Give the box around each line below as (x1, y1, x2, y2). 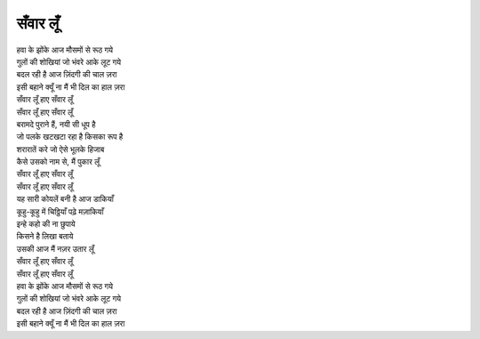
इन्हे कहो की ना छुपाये (16, 219, 76, 230)
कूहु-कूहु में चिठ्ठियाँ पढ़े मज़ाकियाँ (16, 206, 104, 217)
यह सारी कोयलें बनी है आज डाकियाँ (16, 194, 115, 205)
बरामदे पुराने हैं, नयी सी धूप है (16, 118, 96, 129)
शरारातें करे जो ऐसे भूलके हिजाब (16, 143, 105, 155)
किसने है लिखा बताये (16, 231, 74, 242)
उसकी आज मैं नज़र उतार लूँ (16, 243, 95, 254)
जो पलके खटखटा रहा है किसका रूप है (16, 132, 124, 142)
